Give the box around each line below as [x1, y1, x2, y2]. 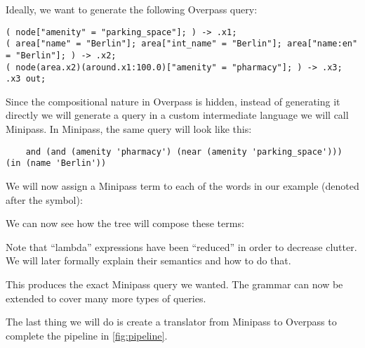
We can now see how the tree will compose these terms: [6, 216, 244, 231]
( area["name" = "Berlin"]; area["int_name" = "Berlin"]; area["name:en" [6, 39, 358, 49]
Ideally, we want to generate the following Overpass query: [6, 2, 258, 16]
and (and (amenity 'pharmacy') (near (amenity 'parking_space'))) [25, 146, 343, 157]
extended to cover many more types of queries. [6, 290, 206, 305]
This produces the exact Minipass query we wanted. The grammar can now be [6, 276, 343, 291]
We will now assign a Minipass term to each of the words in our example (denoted [6, 178, 359, 193]
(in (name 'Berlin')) [6, 158, 107, 169]
